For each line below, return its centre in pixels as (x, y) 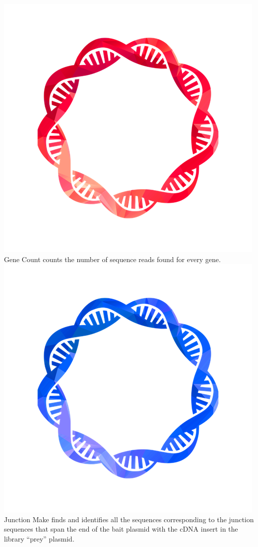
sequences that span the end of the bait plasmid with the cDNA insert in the (121, 529)
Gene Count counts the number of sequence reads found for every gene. (112, 259)
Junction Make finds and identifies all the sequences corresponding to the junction (129, 519)
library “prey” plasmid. (39, 538)
